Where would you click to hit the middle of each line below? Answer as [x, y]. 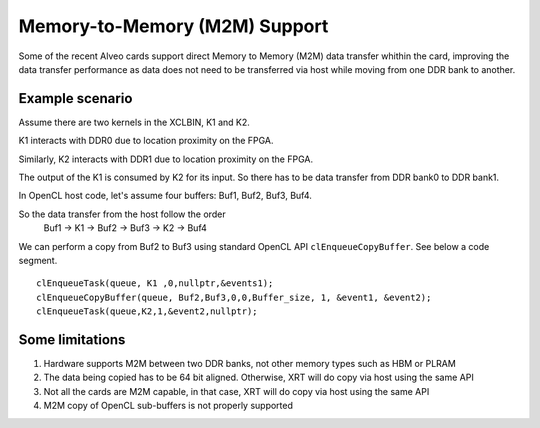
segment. [38, 260]
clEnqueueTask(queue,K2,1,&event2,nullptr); [147, 311]
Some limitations [72, 339]
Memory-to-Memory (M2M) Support [173, 26]
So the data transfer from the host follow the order [122, 214]
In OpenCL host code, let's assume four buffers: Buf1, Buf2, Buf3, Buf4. [165, 196]
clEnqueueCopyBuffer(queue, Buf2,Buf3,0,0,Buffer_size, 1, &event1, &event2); [234, 297]
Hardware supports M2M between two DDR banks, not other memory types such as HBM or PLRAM [250, 364]
